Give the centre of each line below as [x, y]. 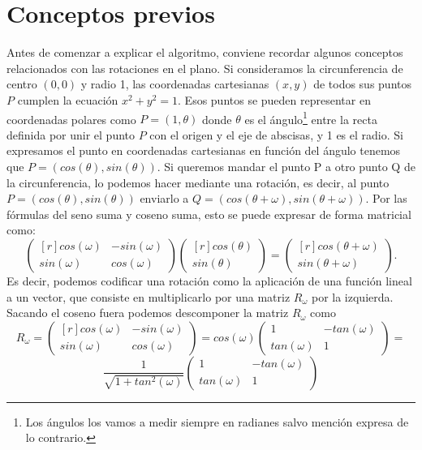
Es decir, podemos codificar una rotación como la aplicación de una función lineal [209, 280]
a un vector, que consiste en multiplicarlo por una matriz [149, 296]
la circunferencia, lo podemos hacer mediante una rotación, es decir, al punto [198, 182]
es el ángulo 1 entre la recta [311, 118]
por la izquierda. [352, 296]
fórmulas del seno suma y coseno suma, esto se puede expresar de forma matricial [209, 214]
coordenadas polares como [71, 119]
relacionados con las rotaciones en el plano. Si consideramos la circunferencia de [205, 68]
